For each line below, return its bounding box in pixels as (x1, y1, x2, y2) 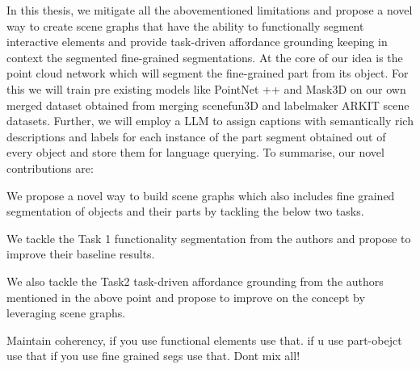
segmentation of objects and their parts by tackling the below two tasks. (6, 203, 364, 220)
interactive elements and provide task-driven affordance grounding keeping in (6, 33, 388, 50)
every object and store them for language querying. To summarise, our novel (6, 144, 384, 161)
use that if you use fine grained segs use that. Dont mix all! (6, 347, 300, 364)
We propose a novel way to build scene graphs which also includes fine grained (6, 187, 395, 203)
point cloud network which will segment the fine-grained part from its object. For (6, 65, 409, 82)
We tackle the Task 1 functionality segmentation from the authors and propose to (6, 229, 411, 246)
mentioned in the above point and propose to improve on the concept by (6, 288, 365, 305)
